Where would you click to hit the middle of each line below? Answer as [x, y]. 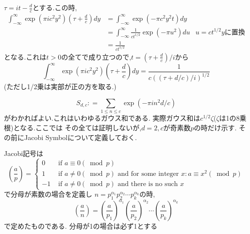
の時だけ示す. [215, 127]
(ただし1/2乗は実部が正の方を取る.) [60, 86]
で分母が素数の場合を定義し [48, 194]
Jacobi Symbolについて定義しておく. [80, 137]
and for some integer [148, 174]
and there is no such [148, 184]
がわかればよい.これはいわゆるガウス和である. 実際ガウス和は [102, 118]
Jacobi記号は [24, 153]
